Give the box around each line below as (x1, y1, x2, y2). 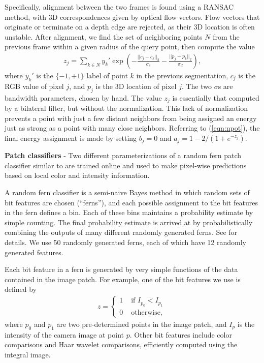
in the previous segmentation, (136, 70, 228, 80)
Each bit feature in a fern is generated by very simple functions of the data (5, 264, 238, 275)
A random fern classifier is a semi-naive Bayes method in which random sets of (5, 187, 250, 198)
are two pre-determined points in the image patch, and (56, 319, 227, 329)
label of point (86, 70, 128, 80)
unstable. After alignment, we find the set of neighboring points (5, 31, 203, 42)
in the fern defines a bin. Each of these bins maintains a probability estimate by (5, 207, 253, 218)
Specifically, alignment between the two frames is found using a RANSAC (5, 2, 234, 12)
